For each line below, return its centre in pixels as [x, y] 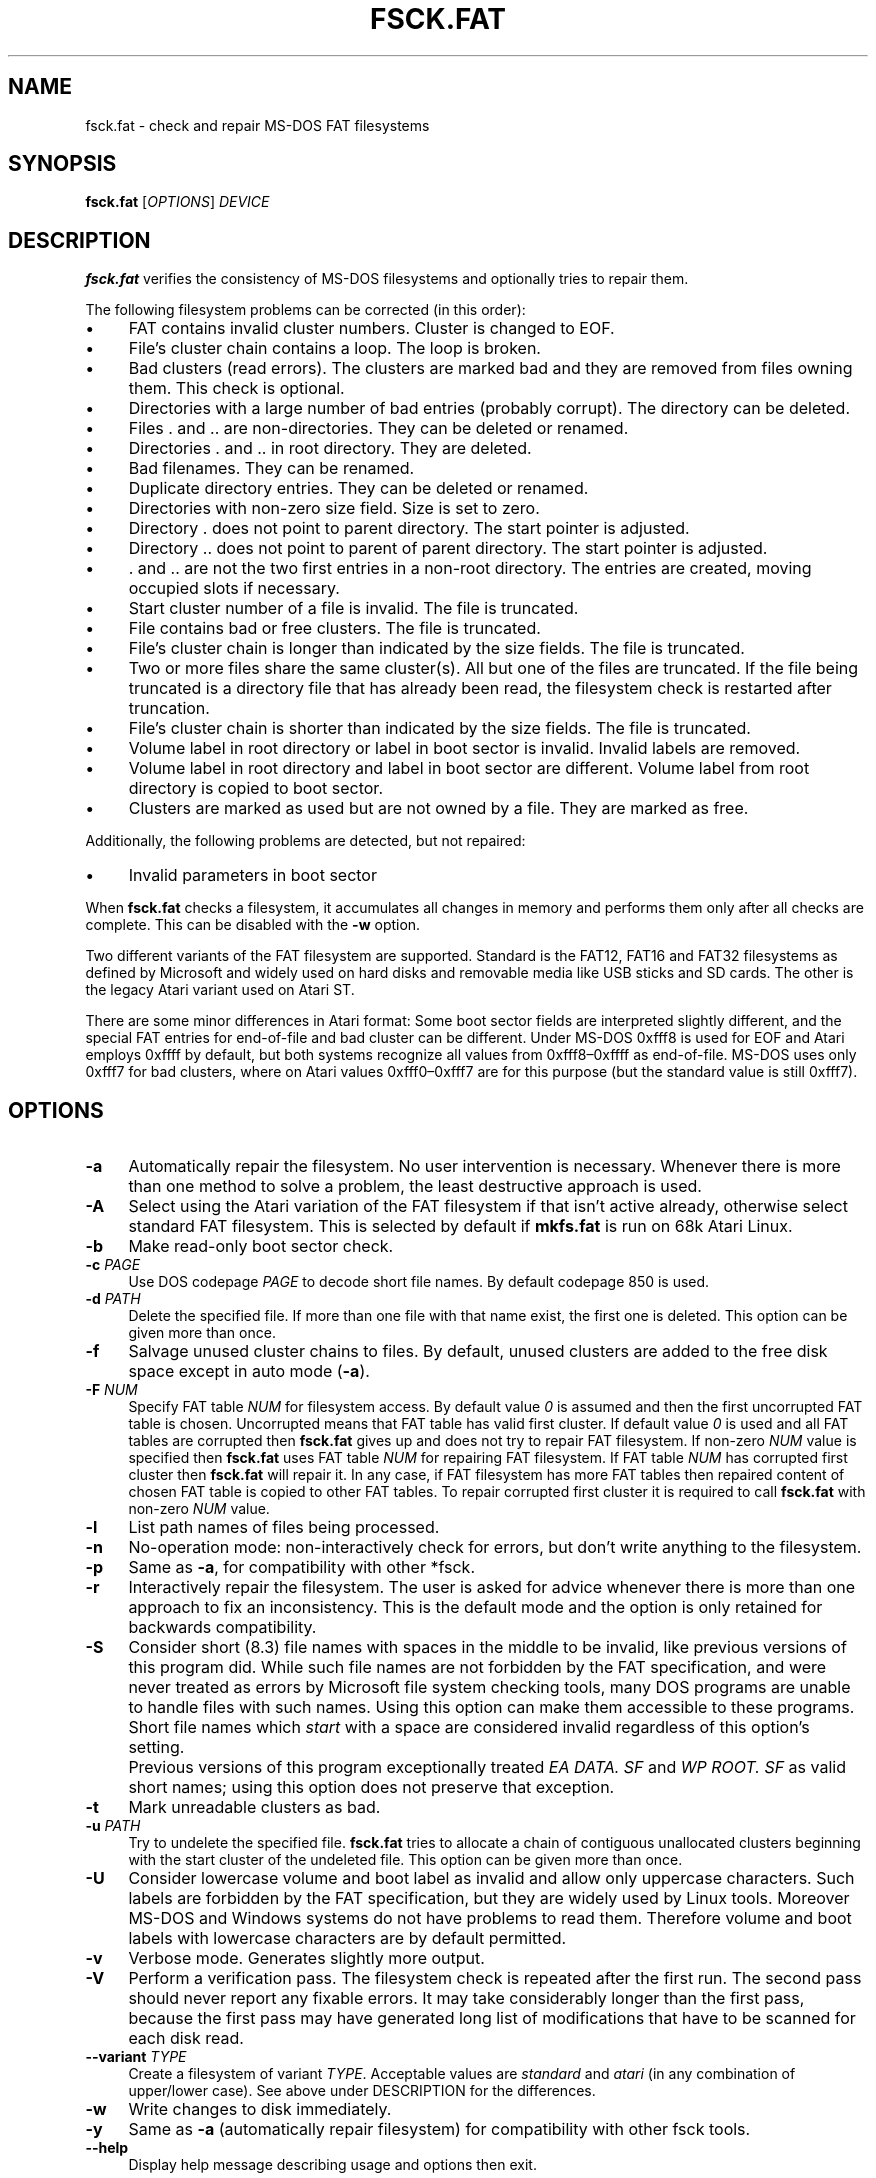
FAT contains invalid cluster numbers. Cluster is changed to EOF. [371, 328]
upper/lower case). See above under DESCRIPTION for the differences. [362, 2091]
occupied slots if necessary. [234, 588]
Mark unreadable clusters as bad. [254, 1807]
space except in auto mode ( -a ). [249, 1371]
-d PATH [113, 1299]
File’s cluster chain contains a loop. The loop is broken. [334, 348]
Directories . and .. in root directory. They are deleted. [330, 448]
